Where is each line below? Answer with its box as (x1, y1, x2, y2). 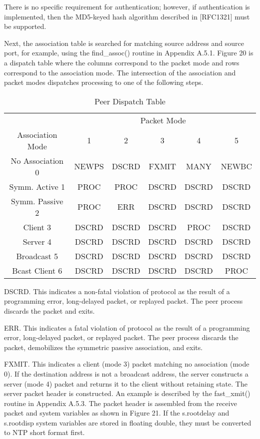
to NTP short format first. (4, 427, 85, 438)
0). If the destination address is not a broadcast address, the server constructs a (4, 368, 248, 379)
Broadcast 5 (16, 250, 58, 262)
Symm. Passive (11, 195, 63, 207)
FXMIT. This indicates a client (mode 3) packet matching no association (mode (4, 359, 249, 369)
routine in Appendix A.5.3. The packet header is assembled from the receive (4, 398, 237, 408)
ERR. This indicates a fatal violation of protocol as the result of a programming (4, 322, 250, 333)
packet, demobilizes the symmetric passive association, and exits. (4, 342, 203, 352)
